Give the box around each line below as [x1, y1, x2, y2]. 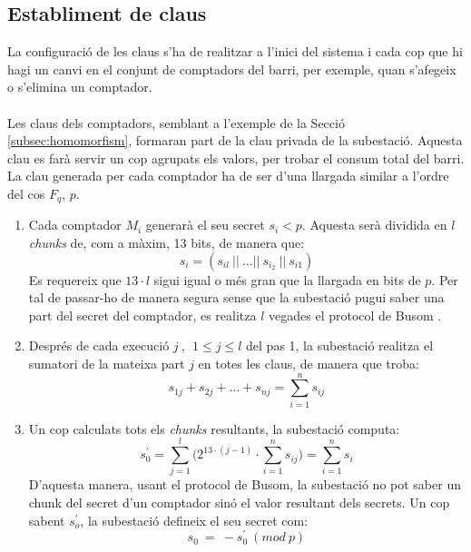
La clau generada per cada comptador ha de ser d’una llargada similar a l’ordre [7, 166, 449, 185]
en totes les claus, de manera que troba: [198, 353, 419, 372]
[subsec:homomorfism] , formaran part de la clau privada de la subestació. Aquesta [7, 131, 463, 150]
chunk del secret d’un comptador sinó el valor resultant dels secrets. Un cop [28, 493, 450, 511]
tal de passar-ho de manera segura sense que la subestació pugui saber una [28, 288, 445, 307]
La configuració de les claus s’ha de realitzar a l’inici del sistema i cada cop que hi [7, 42, 463, 61]
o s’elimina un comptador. [7, 77, 152, 96]
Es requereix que [28, 270, 122, 289]
